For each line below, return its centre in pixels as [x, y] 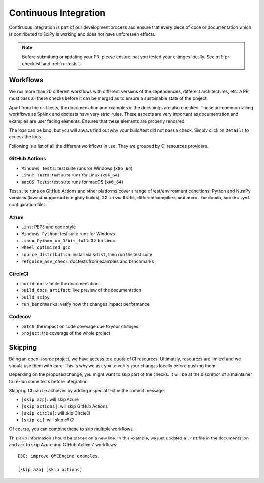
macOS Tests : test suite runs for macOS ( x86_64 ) [72, 182]
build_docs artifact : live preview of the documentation [81, 290]
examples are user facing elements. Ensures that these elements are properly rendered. [97, 121]
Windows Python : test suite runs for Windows [68, 234]
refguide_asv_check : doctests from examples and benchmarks [88, 261]
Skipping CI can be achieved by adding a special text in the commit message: [87, 391]
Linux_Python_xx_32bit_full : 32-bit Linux [68, 241]
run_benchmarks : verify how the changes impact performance [85, 304]
